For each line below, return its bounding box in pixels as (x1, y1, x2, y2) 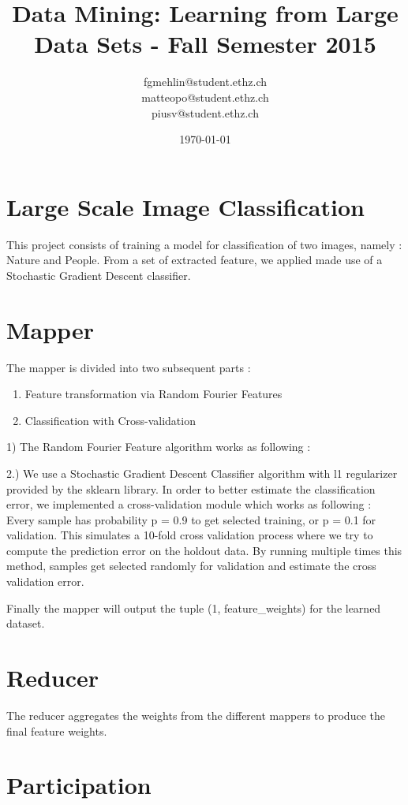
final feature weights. (6, 722, 107, 739)
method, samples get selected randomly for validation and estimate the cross (6, 557, 376, 574)
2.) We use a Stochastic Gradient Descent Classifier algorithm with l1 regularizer (6, 464, 398, 481)
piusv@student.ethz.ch (152, 104, 259, 121)
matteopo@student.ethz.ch (141, 88, 269, 105)
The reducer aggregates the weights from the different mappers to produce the (6, 706, 385, 723)
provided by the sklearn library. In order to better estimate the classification (6, 480, 376, 497)
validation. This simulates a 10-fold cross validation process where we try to (6, 527, 373, 543)
